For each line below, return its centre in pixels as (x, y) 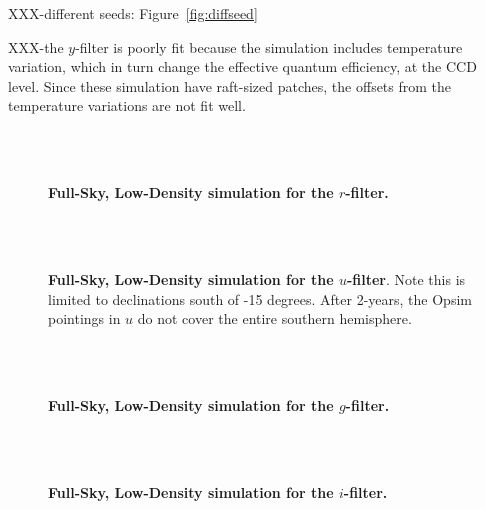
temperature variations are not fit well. (127, 105)
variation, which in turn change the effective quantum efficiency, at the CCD (242, 66)
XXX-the (36, 46)
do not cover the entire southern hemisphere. (274, 318)
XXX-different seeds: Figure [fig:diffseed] (133, 13)
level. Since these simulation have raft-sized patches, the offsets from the (230, 85)
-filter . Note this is (406, 278)
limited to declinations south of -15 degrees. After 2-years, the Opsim (260, 298)
